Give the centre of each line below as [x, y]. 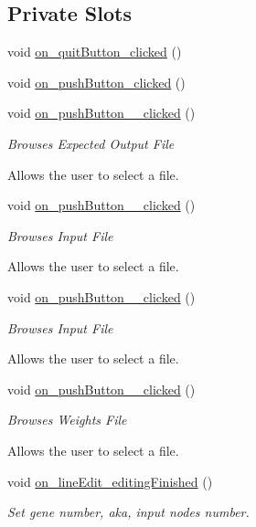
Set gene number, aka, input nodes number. [128, 512]
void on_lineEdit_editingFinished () [110, 481]
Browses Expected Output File [91, 143]
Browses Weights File [67, 420]
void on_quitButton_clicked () [95, 52]
